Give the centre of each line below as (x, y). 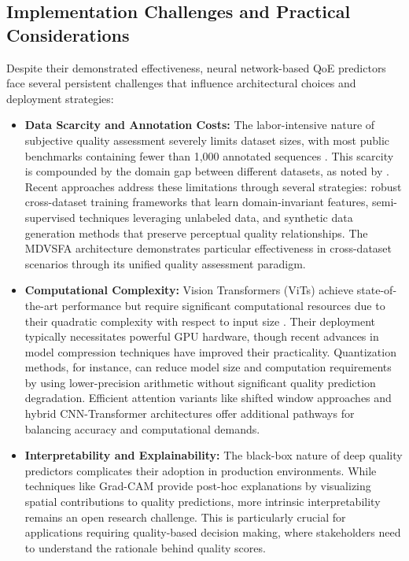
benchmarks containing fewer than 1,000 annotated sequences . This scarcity (209, 155)
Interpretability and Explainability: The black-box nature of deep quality (214, 455)
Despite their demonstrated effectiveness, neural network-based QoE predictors (196, 67)
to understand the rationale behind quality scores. (145, 547)
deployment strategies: (60, 98)
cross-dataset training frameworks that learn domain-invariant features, (197, 202)
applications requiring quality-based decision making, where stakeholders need (213, 532)
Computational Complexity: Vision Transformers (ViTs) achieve (189, 290)
